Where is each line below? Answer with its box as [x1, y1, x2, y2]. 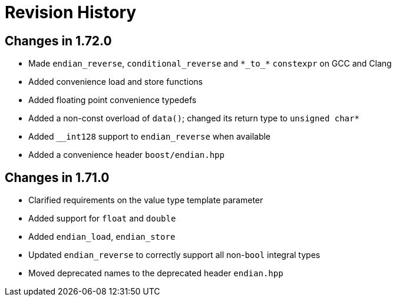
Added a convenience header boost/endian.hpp [28, 150, 225, 160]
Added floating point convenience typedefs [28, 95, 197, 105]
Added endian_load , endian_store [28, 231, 176, 242]
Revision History [5, 2, 137, 22]
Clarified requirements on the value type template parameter [28, 195, 263, 206]
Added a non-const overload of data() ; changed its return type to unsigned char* [28, 113, 359, 124]
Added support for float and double [28, 213, 176, 224]
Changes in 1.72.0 [5, 33, 112, 48]
